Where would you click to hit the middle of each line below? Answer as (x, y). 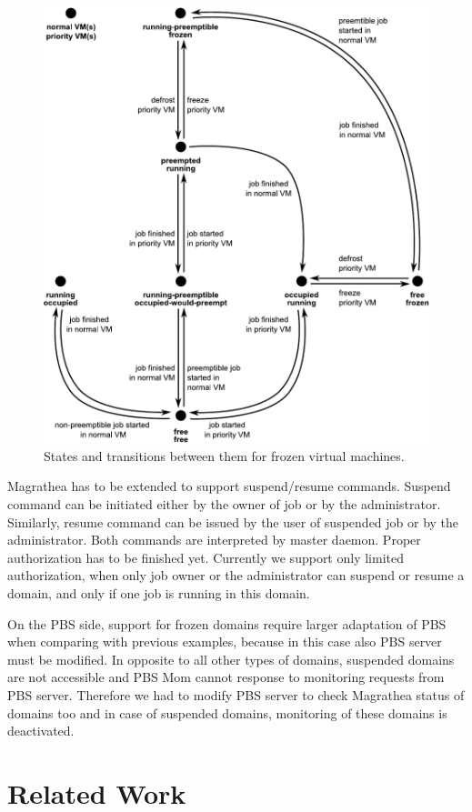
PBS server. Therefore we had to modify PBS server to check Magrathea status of (236, 694)
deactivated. (41, 731)
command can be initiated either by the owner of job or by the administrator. (224, 504)
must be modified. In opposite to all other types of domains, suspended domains (231, 659)
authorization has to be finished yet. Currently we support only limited (206, 557)
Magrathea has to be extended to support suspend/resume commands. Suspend (229, 486)
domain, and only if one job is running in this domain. (159, 592)
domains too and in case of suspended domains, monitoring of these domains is (227, 712)
